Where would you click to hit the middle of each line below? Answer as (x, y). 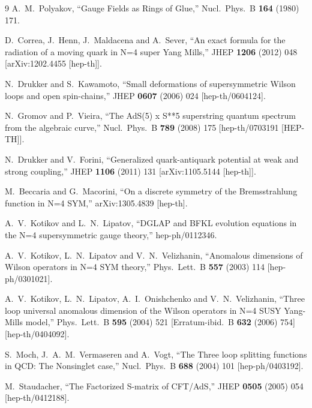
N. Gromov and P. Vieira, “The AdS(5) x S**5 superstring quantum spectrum (150, 115)
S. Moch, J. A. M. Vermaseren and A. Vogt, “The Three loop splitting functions (156, 354)
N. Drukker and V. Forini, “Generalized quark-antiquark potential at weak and (152, 159)
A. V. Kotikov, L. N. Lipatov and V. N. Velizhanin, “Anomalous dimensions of (154, 255)
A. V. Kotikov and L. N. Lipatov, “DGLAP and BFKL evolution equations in (151, 223)
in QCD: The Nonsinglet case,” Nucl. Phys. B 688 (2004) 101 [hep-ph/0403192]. (154, 366)
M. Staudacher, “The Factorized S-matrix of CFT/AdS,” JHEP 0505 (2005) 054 (154, 385)
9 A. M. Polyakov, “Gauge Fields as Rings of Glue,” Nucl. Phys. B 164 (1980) (152, 8)
